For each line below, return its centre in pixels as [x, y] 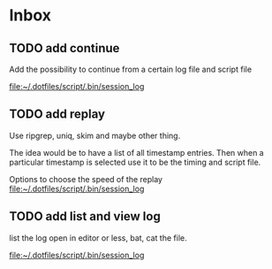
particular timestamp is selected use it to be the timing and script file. [135, 162]
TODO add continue [64, 48]
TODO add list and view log [85, 216]
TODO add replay [57, 115]
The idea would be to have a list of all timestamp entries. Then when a [136, 152]
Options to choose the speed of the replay [86, 179]
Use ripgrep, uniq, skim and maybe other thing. [95, 135]
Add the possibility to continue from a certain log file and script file [131, 69]
